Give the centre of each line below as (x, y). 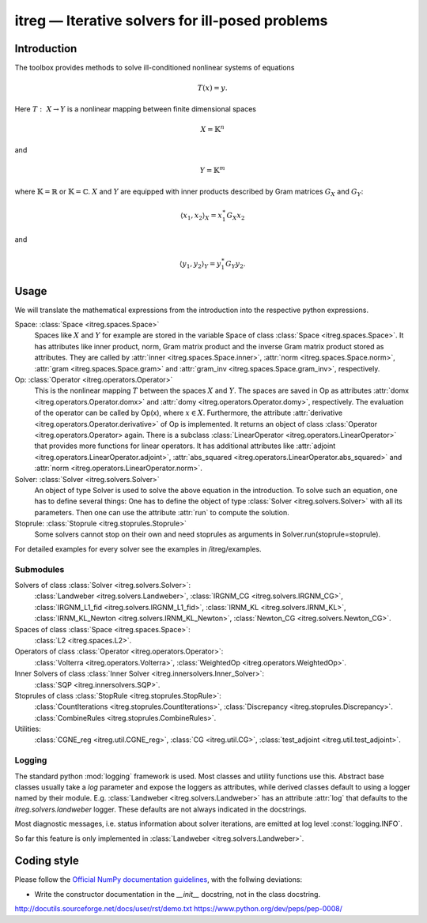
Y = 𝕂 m (212, 170)
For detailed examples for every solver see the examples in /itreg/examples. (138, 548)
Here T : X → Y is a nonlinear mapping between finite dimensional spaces (136, 109)
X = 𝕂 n (213, 128)
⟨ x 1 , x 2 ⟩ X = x (201, 216)
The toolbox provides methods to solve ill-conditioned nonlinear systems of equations (155, 68)
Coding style (47, 861)
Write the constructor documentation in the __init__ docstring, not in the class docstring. (177, 894)
